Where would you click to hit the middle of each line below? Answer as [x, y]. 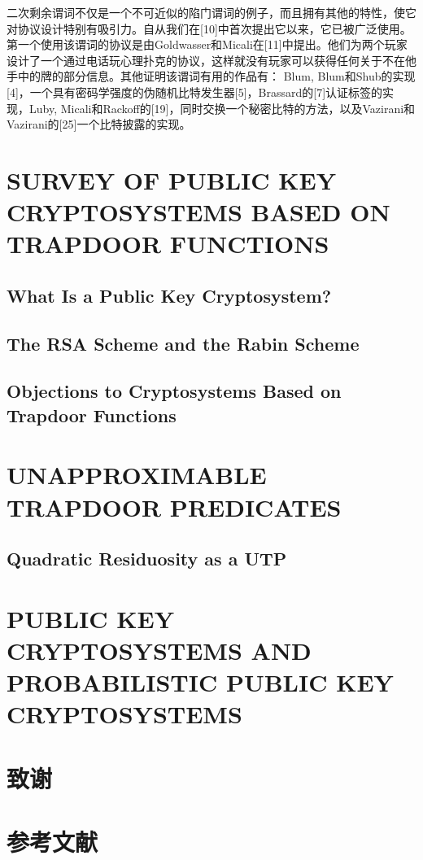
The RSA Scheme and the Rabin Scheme [183, 343]
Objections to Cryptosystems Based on [174, 391]
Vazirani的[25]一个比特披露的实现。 [99, 124]
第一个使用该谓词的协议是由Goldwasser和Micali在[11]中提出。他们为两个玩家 [207, 44]
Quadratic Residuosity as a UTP [147, 559]
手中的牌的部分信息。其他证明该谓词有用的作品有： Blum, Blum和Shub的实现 [211, 76]
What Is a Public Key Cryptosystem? [169, 295]
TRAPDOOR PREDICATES [174, 506]
